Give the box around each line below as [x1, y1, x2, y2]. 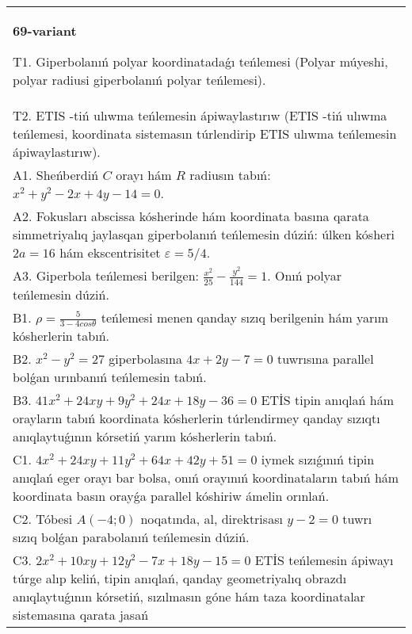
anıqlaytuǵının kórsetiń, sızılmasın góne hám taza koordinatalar [13, 587, 365, 606]
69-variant [13, 21, 77, 40]
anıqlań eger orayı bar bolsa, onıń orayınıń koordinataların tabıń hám [13, 468, 399, 487]
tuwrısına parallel [277, 349, 374, 369]
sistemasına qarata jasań [13, 605, 149, 624]
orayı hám [116, 166, 172, 184]
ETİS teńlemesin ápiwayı [254, 551, 394, 570]
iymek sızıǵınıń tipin [261, 450, 375, 469]
